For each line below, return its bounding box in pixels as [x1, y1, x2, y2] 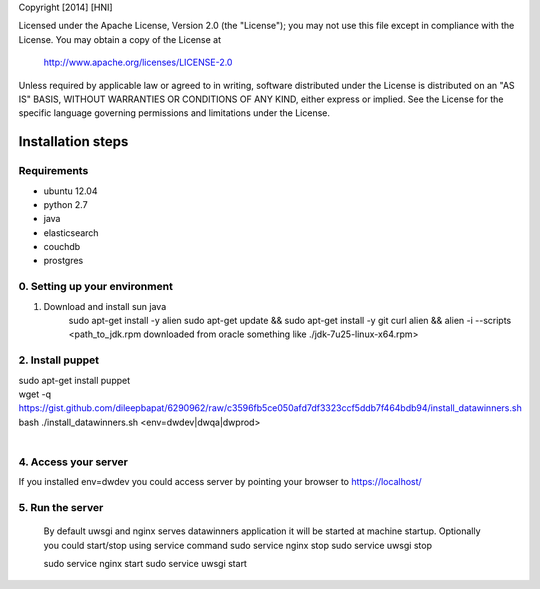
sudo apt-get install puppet [18, 374, 131, 386]
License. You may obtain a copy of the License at [18, 33, 222, 45]
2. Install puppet [18, 353, 100, 367]
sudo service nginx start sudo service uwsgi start [43, 557, 247, 569]
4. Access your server [18, 455, 129, 469]
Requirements [18, 164, 89, 178]
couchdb [43, 241, 81, 253]
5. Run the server [18, 500, 104, 514]
